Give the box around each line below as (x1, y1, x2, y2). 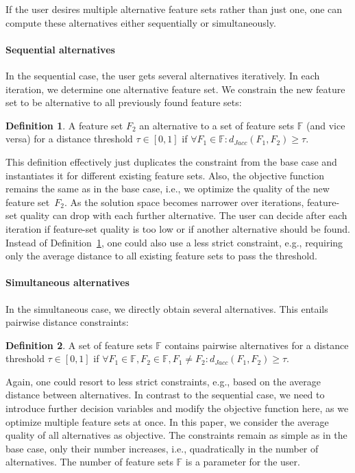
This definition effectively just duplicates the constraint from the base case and (5, 154, 337, 168)
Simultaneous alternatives (5, 275, 130, 290)
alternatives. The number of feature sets (5, 455, 173, 469)
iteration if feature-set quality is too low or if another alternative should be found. (5, 221, 350, 235)
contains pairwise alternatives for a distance (164, 337, 349, 352)
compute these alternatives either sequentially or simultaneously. (5, 15, 276, 29)
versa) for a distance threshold (5, 131, 133, 146)
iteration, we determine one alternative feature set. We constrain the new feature (5, 81, 345, 96)
